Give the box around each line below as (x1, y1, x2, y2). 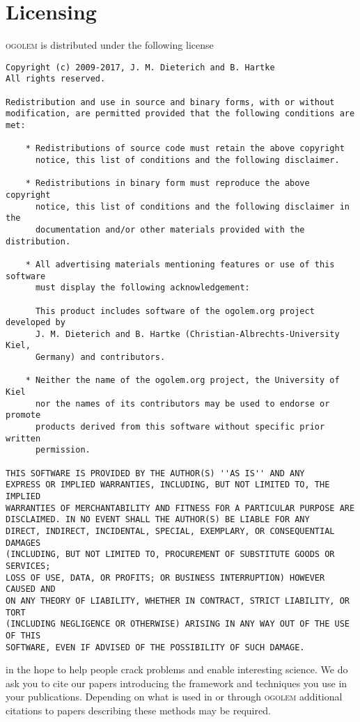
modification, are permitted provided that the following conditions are (6, 109, 355, 119)
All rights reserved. (6, 74, 106, 84)
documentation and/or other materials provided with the (35, 224, 305, 235)
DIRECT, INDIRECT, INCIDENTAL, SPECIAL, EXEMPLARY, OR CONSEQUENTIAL (6, 526, 335, 536)
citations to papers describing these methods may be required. (6, 703, 271, 717)
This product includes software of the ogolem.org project (35, 306, 315, 316)
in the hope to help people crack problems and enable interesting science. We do (6, 662, 348, 677)
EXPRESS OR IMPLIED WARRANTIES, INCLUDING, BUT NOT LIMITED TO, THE (6, 480, 330, 490)
